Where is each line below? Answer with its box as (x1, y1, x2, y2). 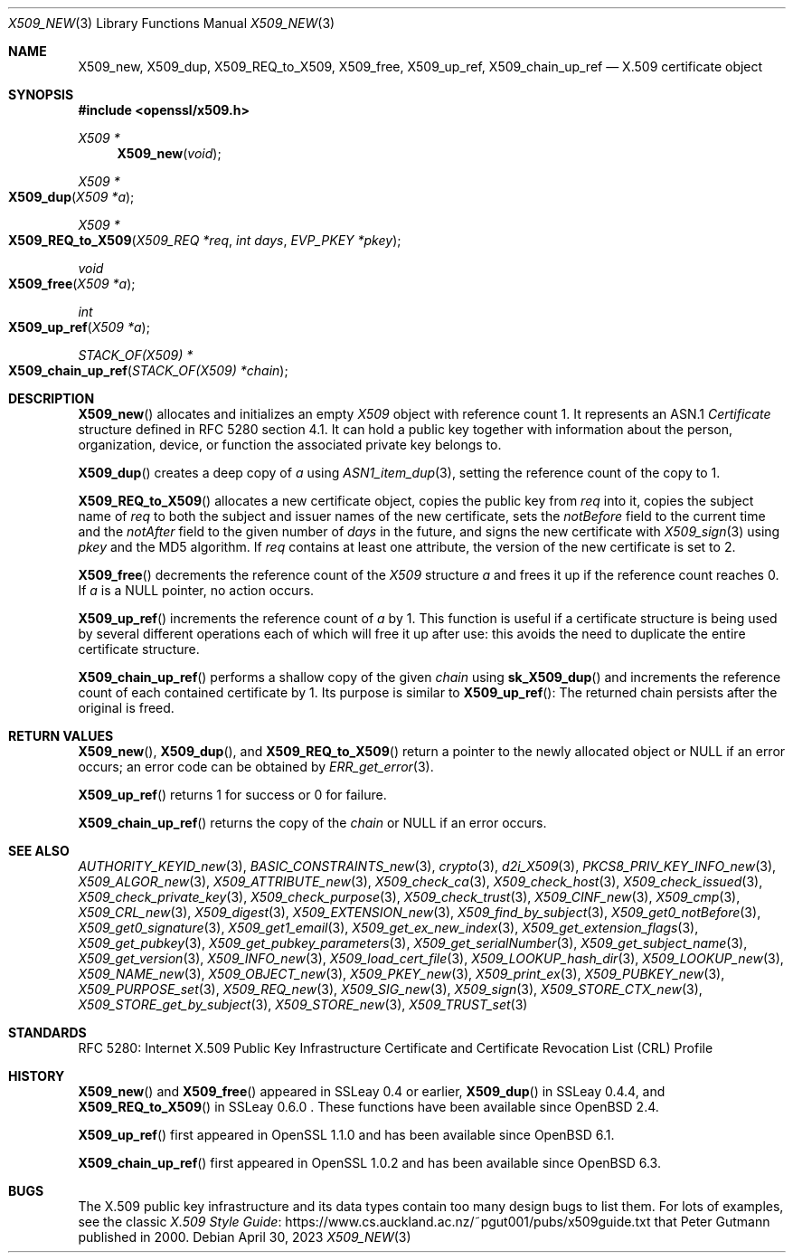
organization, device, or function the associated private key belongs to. (78, 437, 502, 452)
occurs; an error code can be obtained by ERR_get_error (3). (78, 759, 434, 774)
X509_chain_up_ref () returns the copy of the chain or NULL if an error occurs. (78, 815, 547, 830)
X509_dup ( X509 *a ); (8, 189, 135, 204)
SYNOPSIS (8, 87, 74, 102)
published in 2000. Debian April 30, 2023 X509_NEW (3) (78, 1229, 411, 1245)
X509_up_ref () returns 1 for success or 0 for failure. (78, 787, 387, 802)
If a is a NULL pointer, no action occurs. (78, 583, 315, 598)
